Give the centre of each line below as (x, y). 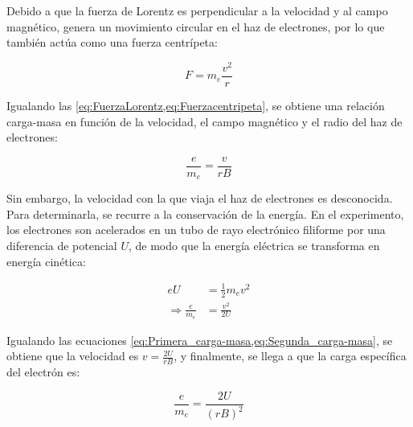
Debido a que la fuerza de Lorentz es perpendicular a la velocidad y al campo (197, 10)
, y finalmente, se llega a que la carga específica (290, 356)
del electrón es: (43, 372)
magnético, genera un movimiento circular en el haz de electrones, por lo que (196, 26)
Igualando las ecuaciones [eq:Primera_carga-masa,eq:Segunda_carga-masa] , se (200, 340)
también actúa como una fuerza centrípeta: (112, 42)
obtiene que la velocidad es (73, 356)
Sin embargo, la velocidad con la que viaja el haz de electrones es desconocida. (200, 198)
